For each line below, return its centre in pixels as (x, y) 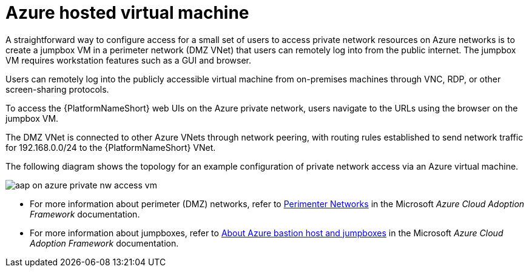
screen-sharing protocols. (57, 89)
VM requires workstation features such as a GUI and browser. (129, 60)
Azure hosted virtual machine (127, 13)
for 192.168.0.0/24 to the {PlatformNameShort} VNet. (111, 147)
